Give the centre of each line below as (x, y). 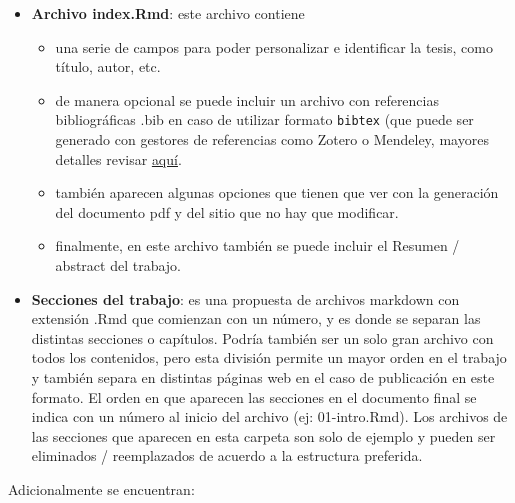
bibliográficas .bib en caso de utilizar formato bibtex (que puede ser (264, 119)
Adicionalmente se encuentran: (101, 488)
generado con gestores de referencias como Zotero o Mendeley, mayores (272, 139)
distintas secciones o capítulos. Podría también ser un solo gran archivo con (262, 337)
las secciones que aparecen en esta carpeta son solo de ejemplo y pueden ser (263, 435)
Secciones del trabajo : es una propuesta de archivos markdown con (245, 298)
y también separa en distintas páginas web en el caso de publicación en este (263, 376)
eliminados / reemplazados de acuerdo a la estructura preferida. (227, 455)
